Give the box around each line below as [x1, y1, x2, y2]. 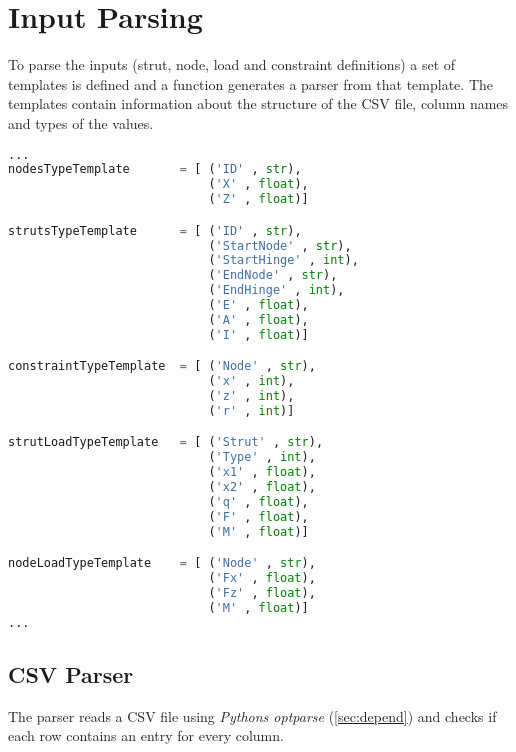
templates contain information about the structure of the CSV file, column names [8, 93, 509, 114]
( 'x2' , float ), [208, 480, 316, 495]
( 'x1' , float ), [208, 465, 316, 480]
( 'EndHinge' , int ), [208, 283, 345, 298]
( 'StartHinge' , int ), [208, 253, 359, 268]
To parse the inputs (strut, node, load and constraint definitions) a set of [8, 54, 456, 75]
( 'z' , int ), [208, 389, 295, 404]
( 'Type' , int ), [208, 450, 316, 465]
